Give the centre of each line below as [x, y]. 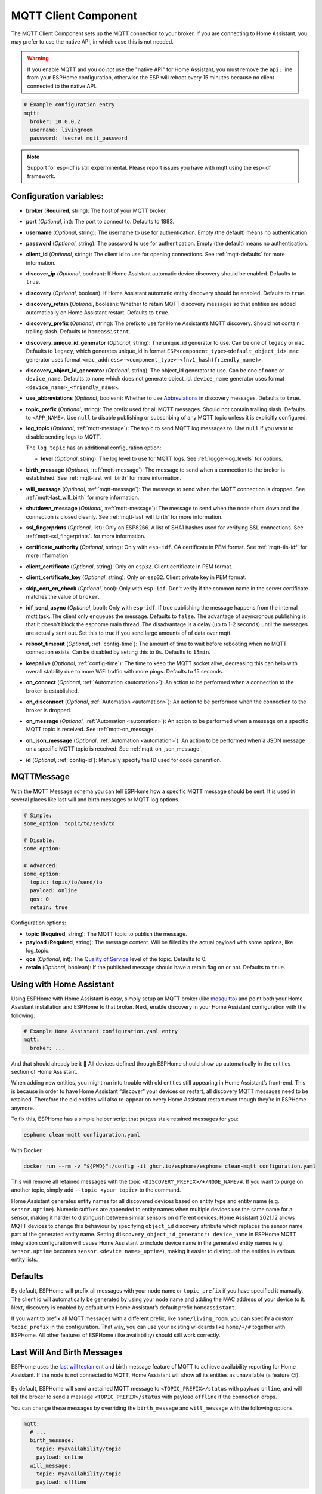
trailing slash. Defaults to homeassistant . [78, 332]
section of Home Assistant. [44, 1071]
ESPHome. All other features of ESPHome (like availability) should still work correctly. [116, 1335]
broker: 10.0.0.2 [55, 122]
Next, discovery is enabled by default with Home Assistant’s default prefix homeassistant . [124, 1308]
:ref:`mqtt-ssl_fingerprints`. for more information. [86, 536]
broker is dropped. [49, 710]
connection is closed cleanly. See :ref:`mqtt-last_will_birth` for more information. [124, 516]
